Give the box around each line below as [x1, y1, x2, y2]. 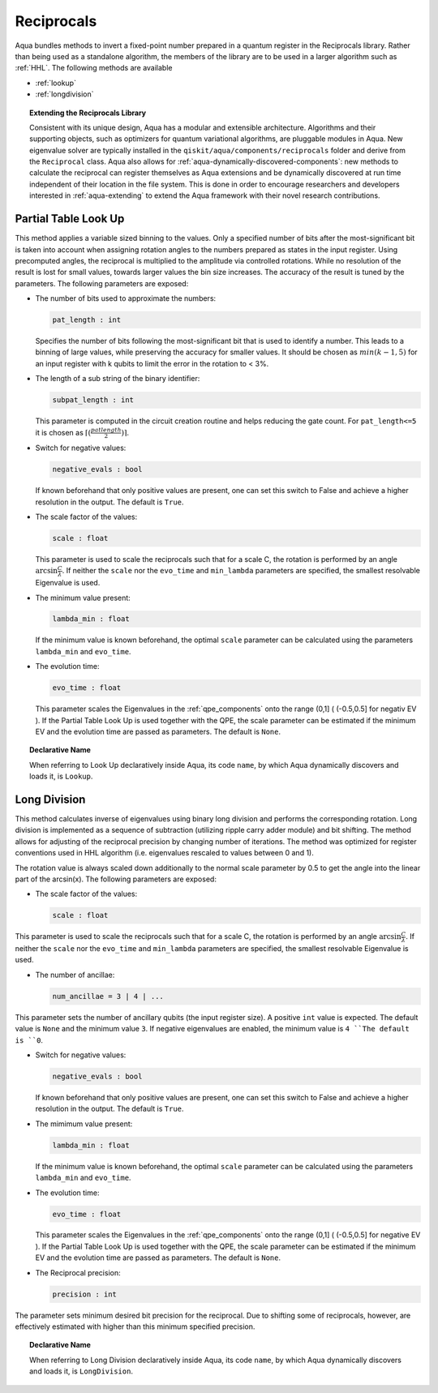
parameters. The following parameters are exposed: [15, 278, 189, 288]
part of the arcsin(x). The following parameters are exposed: [15, 874, 217, 884]
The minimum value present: [35, 593, 131, 602]
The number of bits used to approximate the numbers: [35, 294, 217, 303]
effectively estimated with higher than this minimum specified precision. [15, 1322, 255, 1331]
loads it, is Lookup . [29, 771, 93, 782]
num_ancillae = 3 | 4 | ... [52, 992, 164, 1001]
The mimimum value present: [35, 1119, 133, 1129]
